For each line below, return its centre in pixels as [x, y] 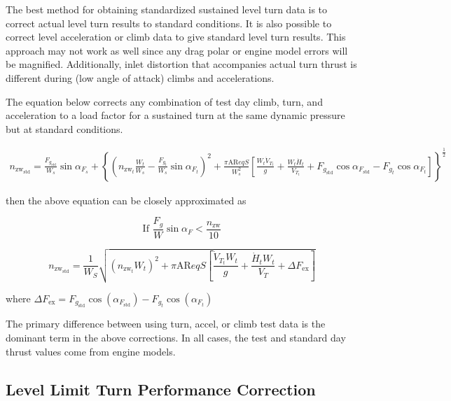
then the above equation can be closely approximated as [126, 200]
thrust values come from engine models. [91, 351]
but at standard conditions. [64, 128]
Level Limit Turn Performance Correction [161, 389]
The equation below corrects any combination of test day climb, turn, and [164, 101]
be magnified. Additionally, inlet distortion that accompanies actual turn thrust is [181, 64]
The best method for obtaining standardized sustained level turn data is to [167, 9]
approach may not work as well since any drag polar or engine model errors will [177, 50]
